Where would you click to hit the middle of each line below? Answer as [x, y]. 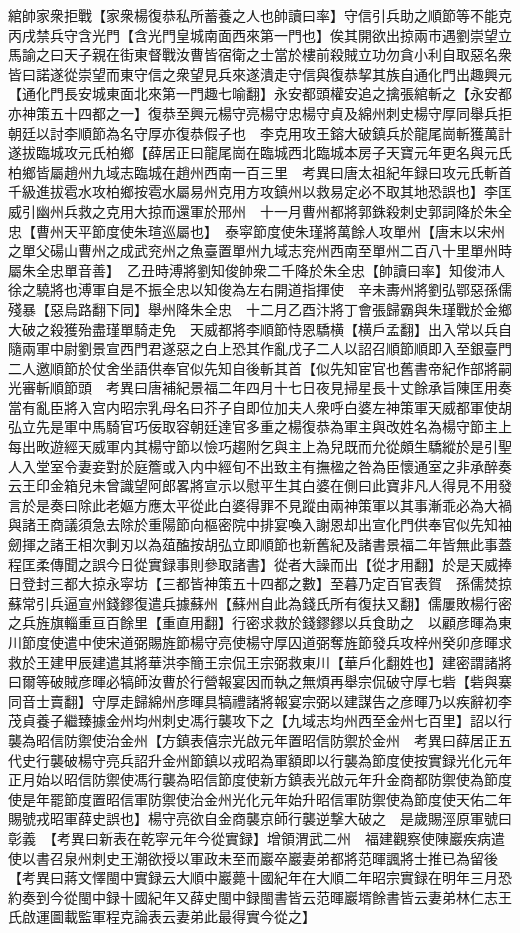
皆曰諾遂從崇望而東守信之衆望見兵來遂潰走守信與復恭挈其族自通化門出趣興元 [260, 73]
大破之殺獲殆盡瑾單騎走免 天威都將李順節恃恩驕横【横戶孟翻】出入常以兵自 [260, 328]
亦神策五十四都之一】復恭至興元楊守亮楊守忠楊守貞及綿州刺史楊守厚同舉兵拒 [260, 112]
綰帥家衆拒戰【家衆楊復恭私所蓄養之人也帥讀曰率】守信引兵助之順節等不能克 [260, 15]
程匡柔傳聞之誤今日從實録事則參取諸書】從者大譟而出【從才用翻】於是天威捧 [260, 563]
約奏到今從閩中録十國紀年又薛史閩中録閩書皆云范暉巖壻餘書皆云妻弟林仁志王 [260, 896]
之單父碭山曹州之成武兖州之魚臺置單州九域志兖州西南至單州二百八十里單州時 [260, 250]
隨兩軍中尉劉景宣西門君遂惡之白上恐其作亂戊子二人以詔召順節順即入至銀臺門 [260, 348]
